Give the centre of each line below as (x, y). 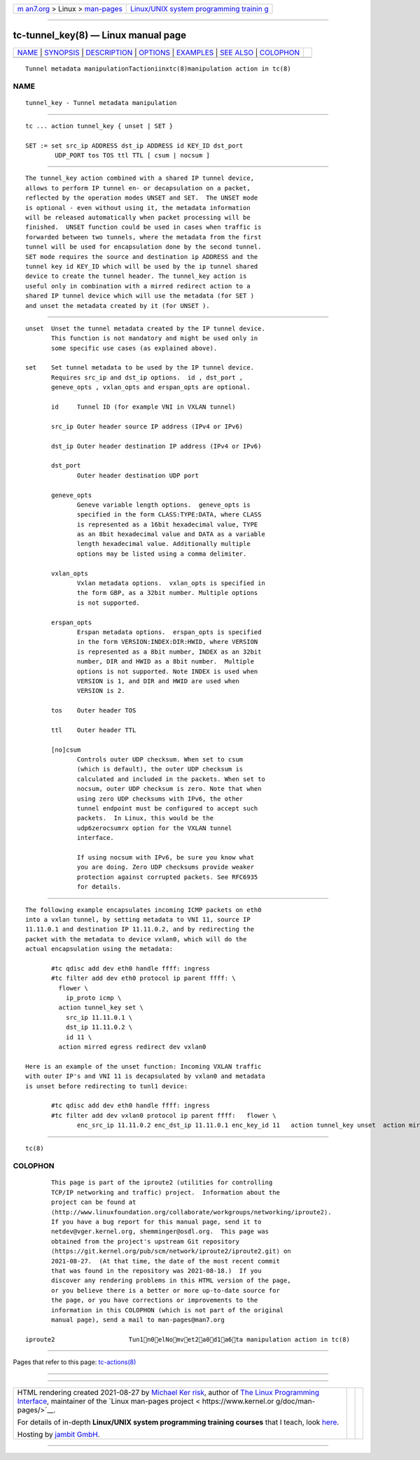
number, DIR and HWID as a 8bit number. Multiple (166, 662)
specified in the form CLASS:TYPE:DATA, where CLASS (169, 515)
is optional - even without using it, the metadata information (138, 208)
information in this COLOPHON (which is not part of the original (168, 1310)
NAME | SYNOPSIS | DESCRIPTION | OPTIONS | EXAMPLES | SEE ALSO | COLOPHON (159, 52)
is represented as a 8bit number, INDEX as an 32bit (169, 652)
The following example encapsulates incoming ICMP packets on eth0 (143, 910)
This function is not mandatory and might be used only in (155, 338)
